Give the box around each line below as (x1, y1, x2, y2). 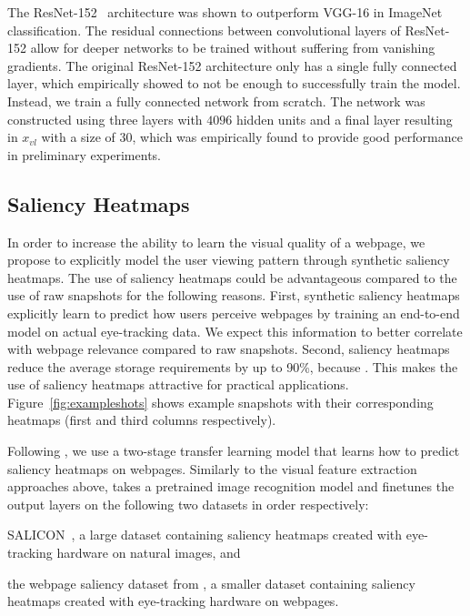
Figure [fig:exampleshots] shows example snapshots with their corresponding (7, 392, 434, 411)
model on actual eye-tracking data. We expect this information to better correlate (7, 321, 463, 340)
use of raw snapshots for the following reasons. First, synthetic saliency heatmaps (7, 286, 460, 305)
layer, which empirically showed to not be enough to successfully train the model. (7, 74, 461, 93)
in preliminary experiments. (7, 145, 161, 164)
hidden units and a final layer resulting (235, 109, 453, 128)
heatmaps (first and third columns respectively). (7, 410, 276, 429)
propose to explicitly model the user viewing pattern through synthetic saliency (7, 250, 450, 269)
